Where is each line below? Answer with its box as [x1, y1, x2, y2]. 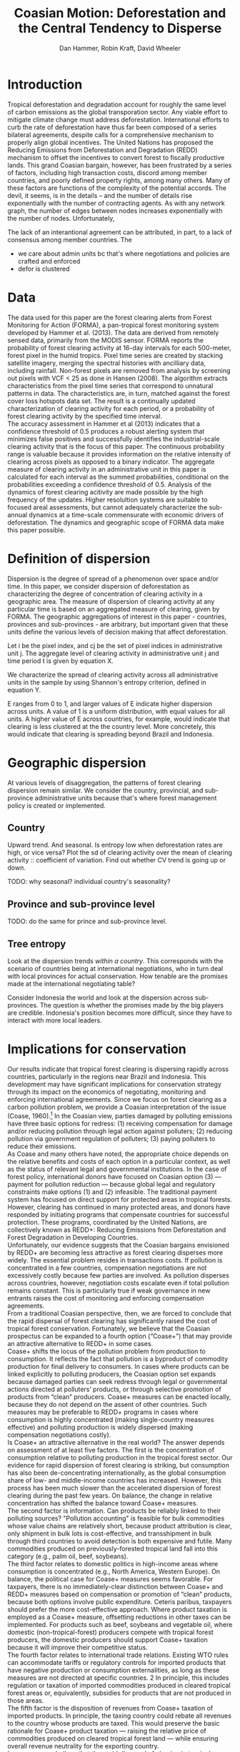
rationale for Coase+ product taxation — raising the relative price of [7, 1726, 206, 1735]
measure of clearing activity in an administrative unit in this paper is [7, 464, 206, 473]
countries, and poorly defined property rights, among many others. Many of [7, 176, 231, 184]
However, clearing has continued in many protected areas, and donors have [7, 1203, 231, 1211]
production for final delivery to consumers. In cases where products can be [7, 1362, 230, 1370]
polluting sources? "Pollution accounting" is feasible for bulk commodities [7, 1513, 225, 1523]
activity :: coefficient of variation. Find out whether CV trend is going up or [7, 856, 226, 865]
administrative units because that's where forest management [34, 793, 217, 802]
